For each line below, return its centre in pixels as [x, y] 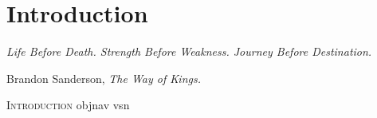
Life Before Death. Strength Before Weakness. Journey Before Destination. [189, 51]
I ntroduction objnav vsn [68, 105]
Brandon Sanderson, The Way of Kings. [104, 78]
